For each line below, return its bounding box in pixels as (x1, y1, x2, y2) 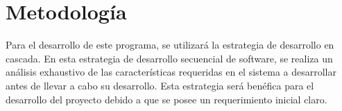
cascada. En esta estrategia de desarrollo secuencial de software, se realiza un (6, 51, 333, 65)
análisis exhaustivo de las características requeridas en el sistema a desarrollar (6, 65, 336, 79)
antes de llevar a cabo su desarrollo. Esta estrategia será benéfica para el (6, 78, 314, 92)
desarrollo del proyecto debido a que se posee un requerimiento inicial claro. (6, 92, 327, 106)
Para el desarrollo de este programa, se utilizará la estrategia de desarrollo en (6, 37, 334, 52)
